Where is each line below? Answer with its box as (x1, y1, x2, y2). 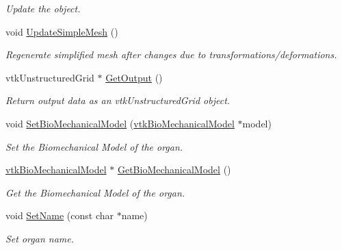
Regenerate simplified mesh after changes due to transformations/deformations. (5, 47, 337, 62)
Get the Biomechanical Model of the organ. (5, 185, 185, 199)
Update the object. (5, 1, 81, 15)
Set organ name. (5, 231, 75, 245)
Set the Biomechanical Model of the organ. (5, 139, 183, 153)
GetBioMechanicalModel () (117, 162, 231, 177)
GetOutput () (105, 70, 163, 84)
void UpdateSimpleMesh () (5, 24, 118, 38)
